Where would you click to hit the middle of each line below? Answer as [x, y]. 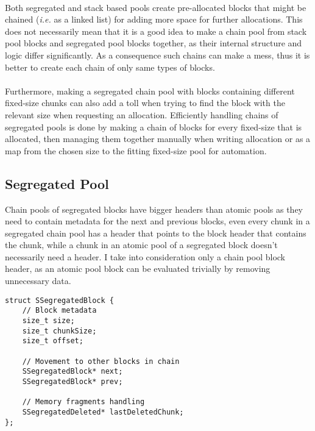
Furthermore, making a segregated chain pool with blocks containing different [150, 91]
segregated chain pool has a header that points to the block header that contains [156, 233]
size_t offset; [53, 341]
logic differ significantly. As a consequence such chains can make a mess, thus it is [157, 55]
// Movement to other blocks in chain [101, 361]
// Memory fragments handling [83, 402]
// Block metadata [59, 311]
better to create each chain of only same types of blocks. [110, 67]
